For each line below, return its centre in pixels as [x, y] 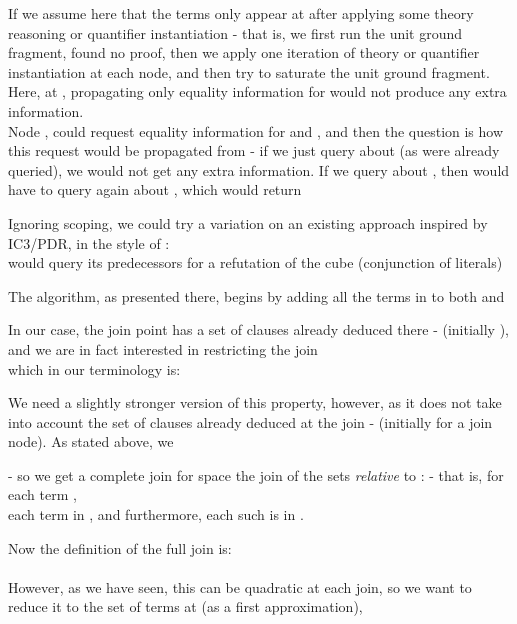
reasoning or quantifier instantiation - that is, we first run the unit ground [235, 32]
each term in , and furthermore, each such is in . [156, 514]
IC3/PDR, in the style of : [89, 242]
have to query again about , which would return [155, 189]
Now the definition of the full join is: [120, 547]
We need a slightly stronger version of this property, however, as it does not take [255, 402]
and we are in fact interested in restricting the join [163, 348]
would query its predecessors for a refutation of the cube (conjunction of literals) [255, 262]
